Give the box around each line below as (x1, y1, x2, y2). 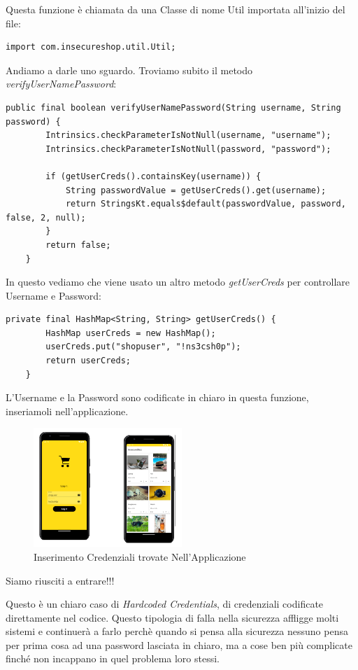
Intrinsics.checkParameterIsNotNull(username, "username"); (45, 130, 331, 141)
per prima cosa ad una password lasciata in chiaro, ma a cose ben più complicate (6, 637, 352, 652)
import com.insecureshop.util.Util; (6, 42, 176, 53)
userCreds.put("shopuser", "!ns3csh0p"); (45, 342, 241, 352)
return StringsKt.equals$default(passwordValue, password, (65, 199, 346, 209)
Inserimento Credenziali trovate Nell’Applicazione (34, 549, 246, 564)
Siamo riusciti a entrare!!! (6, 573, 115, 587)
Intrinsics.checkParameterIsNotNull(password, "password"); (45, 144, 331, 154)
